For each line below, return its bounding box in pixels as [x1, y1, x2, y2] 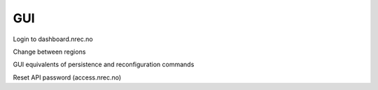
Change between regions [13, 47, 86, 56]
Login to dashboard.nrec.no [13, 35, 94, 43]
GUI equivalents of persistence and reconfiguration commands [13, 60, 195, 69]
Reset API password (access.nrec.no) [13, 73, 122, 82]
